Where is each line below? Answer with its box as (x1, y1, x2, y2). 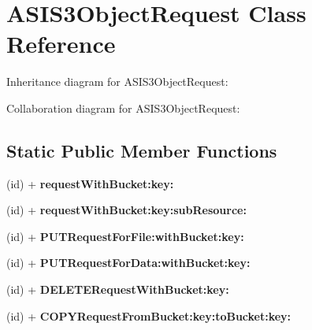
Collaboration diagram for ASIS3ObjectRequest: (6, 99, 240, 116)
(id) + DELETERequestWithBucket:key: (6, 281, 229, 298)
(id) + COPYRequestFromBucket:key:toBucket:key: (6, 307, 292, 324)
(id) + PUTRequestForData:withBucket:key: (6, 254, 251, 271)
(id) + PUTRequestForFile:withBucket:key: (6, 228, 244, 244)
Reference (6, 28, 116, 60)
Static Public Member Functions (6, 138, 277, 162)
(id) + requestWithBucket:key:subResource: (6, 202, 247, 218)
